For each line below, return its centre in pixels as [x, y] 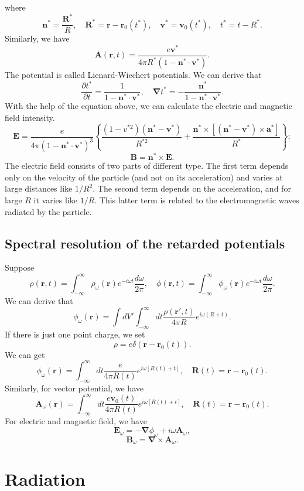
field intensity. [30, 117]
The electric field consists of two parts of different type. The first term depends [147, 166]
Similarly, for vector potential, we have [74, 388]
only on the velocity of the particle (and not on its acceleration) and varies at [144, 177]
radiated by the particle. [48, 211]
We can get [25, 354]
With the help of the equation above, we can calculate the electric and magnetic [148, 106]
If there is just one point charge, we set [75, 334]
